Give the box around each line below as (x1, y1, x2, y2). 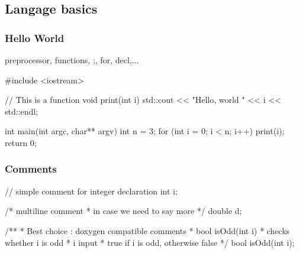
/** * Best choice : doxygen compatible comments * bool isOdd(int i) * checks (5, 224, 290, 236)
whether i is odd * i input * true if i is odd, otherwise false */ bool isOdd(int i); (5, 236, 295, 248)
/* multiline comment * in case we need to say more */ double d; (5, 205, 242, 217)
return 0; (5, 136, 37, 148)
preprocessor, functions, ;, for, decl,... (5, 54, 139, 66)
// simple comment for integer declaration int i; (5, 184, 178, 197)
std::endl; (5, 105, 38, 117)
